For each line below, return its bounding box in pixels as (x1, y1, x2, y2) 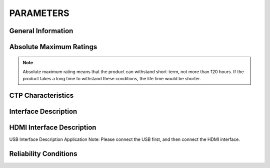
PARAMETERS (9, 8, 69, 19)
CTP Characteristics (9, 91, 74, 100)
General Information (9, 27, 73, 35)
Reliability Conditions (9, 149, 77, 158)
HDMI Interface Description (9, 123, 96, 132)
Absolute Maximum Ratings (9, 43, 97, 51)
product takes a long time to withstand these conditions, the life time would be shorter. (22, 76, 201, 82)
